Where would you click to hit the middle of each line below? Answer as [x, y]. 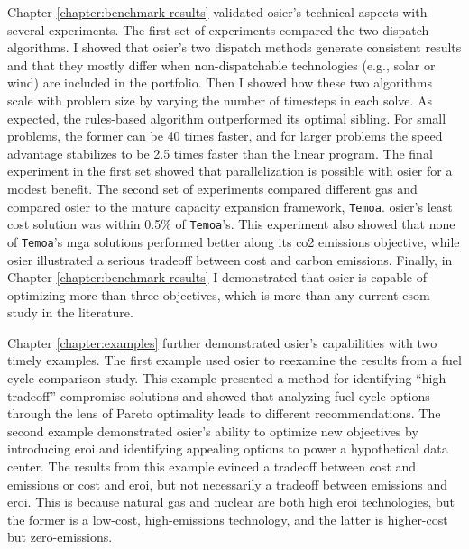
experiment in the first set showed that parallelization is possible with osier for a [230, 171]
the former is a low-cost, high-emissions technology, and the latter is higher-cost [228, 519]
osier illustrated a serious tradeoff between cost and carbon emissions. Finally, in [230, 259]
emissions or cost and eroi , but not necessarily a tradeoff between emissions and [228, 484]
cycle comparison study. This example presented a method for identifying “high [227, 378]
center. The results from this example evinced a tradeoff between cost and [212, 467]
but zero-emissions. [60, 537]
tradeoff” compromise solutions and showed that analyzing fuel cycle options [219, 395]
